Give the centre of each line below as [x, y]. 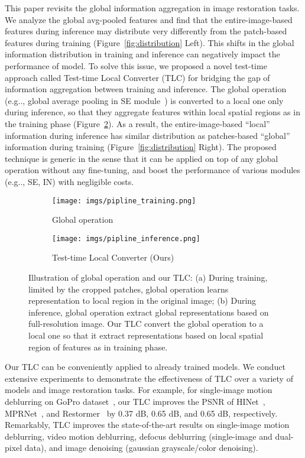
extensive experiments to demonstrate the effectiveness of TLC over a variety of [149, 378]
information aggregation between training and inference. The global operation [146, 89]
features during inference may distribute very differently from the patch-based [146, 31]
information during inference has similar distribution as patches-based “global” [147, 135]
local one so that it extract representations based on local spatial [146, 335]
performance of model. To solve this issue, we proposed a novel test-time [136, 65]
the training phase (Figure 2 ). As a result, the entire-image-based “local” [137, 123]
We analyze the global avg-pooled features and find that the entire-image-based [149, 19]
